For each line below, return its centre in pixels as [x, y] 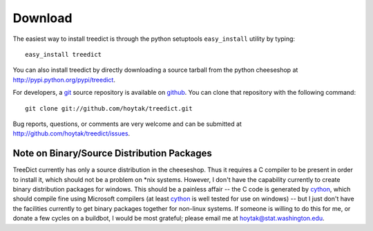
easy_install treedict [64, 54]
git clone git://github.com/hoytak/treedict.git [109, 108]
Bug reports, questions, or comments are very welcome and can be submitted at [127, 124]
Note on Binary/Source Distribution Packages [112, 153]
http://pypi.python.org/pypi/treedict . [64, 80]
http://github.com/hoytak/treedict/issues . [71, 133]
